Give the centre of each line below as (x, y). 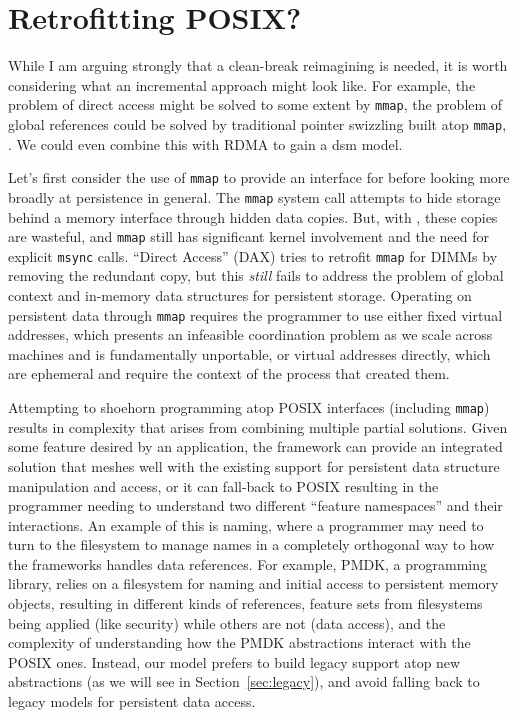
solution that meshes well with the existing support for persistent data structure (254, 465)
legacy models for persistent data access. (132, 701)
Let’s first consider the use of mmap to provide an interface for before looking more (259, 177)
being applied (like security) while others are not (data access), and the (227, 622)
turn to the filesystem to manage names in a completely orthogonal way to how (251, 544)
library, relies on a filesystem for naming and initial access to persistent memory (253, 583)
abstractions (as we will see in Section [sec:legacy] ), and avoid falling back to (244, 681)
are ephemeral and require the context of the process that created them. (229, 373)
